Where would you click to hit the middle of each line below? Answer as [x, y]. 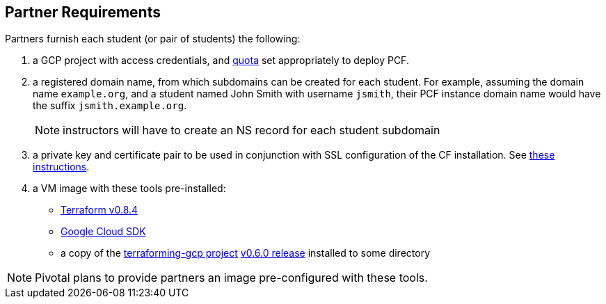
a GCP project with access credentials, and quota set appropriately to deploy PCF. [221, 61]
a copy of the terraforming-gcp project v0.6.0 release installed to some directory [245, 253]
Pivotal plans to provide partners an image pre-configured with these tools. [231, 278]
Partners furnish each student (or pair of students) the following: [153, 39]
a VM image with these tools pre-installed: [129, 189]
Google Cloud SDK [103, 232]
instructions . [61, 167]
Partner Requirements [83, 12]
